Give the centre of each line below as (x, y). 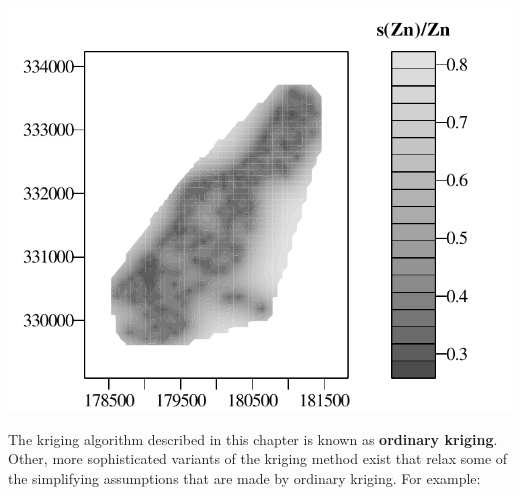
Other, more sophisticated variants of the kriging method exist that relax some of (258, 458)
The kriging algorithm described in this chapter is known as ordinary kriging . (253, 438)
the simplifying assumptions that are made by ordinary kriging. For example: (244, 477)
